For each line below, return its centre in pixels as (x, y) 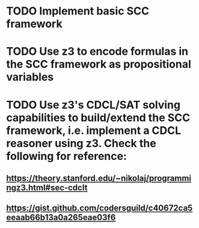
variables (30, 77)
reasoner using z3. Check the (81, 143)
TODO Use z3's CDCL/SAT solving (93, 105)
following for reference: (67, 156)
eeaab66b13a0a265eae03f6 (61, 217)
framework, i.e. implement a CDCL (94, 130)
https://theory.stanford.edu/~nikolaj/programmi (99, 178)
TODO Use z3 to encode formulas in (97, 52)
